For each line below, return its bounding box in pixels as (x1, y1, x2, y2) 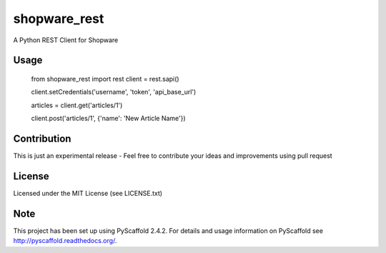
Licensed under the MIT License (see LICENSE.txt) (13, 189, 163, 197)
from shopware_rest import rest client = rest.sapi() (31, 74, 179, 83)
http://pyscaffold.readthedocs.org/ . (13, 237, 117, 245)
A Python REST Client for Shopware (13, 36, 119, 44)
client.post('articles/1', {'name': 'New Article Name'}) (31, 114, 186, 123)
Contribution (13, 132, 71, 144)
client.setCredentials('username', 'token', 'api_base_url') (31, 88, 197, 96)
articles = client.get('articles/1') (31, 101, 123, 109)
